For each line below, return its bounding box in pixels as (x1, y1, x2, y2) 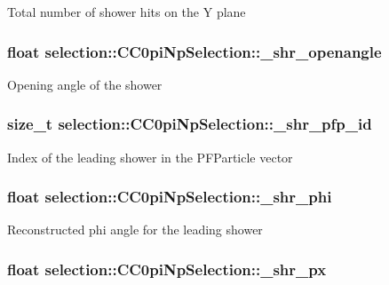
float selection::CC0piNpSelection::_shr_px (7, 257, 327, 280)
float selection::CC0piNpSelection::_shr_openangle (7, 40, 382, 62)
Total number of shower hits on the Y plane (7, 3, 246, 20)
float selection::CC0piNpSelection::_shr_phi (7, 186, 332, 208)
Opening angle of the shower (7, 75, 163, 93)
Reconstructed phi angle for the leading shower (7, 220, 263, 239)
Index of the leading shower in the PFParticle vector (7, 147, 293, 166)
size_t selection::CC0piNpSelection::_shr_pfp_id (7, 113, 372, 135)
